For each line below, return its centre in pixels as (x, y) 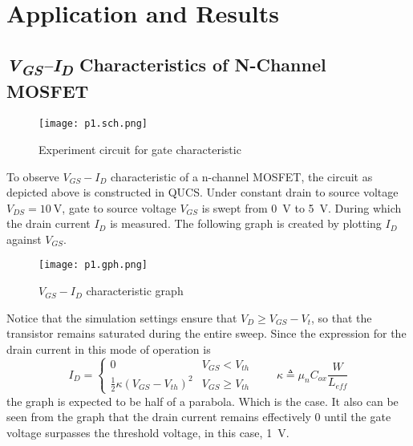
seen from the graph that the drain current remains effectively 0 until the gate (199, 417)
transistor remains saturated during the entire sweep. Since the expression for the (206, 333)
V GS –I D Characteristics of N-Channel (166, 65)
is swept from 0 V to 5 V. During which (302, 207)
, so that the (342, 317)
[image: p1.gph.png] (93, 265)
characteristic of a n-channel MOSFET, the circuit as (242, 176)
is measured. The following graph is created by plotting (246, 223)
